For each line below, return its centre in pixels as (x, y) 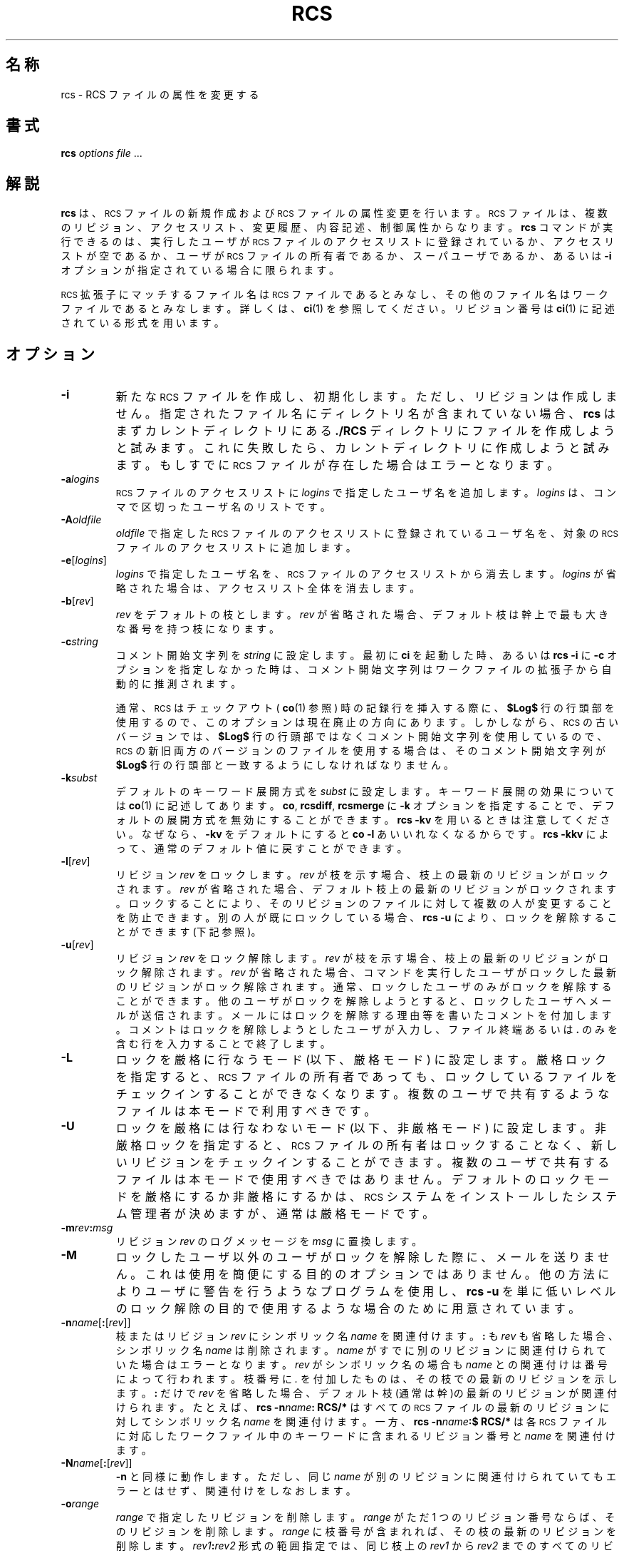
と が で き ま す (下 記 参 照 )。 (188, 932)
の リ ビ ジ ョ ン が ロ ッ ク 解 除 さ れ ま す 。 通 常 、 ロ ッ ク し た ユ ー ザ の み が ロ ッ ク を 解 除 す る (364, 987)
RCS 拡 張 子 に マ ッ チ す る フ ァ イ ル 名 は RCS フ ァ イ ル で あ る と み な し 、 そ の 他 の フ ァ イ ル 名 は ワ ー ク (334, 294)
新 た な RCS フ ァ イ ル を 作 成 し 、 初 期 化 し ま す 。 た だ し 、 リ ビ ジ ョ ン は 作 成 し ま (366, 397)
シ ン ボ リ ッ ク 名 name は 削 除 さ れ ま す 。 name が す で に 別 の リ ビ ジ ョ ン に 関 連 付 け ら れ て (361, 1350)
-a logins (80, 479)
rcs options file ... (102, 153)
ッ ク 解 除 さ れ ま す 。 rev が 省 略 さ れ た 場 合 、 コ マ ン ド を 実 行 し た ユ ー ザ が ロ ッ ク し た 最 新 (366, 973)
